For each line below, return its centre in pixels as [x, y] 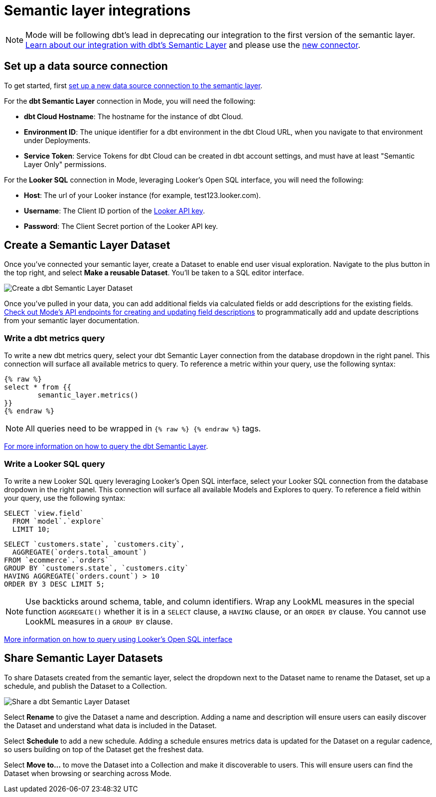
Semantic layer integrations [97, 10]
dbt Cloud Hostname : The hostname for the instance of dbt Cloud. [134, 116]
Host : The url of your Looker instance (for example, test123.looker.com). [143, 195]
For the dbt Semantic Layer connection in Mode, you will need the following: [130, 101]
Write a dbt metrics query [55, 338]
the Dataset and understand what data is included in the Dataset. [110, 725]
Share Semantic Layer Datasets [83, 658]
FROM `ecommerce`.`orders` [57, 560]
